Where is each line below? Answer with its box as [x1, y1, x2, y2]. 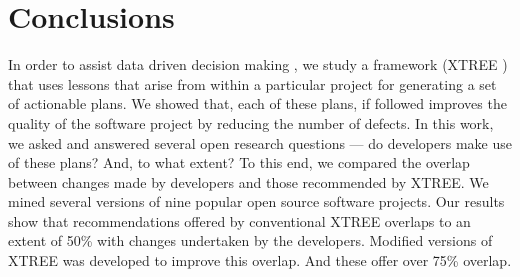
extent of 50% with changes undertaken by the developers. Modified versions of [8, 230, 493, 251]
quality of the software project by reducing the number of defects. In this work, [8, 112, 494, 133]
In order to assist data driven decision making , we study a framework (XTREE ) [8, 54, 508, 75]
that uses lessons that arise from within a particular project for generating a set [8, 73, 497, 94]
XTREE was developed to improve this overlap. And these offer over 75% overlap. [8, 250, 512, 271]
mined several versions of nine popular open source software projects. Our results [8, 191, 505, 212]
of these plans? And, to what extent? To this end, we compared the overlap [8, 152, 470, 173]
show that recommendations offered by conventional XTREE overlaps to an [8, 210, 471, 231]
